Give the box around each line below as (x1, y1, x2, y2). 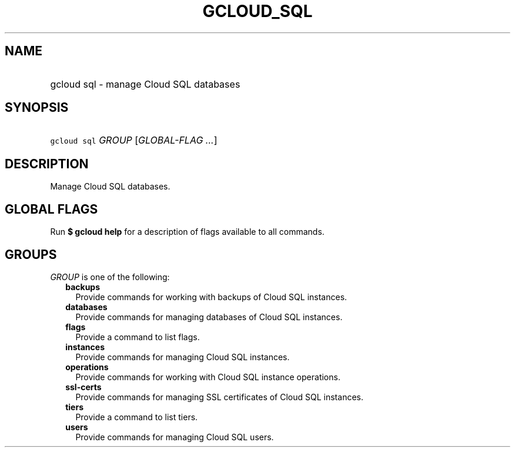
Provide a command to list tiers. (75, 411, 198, 422)
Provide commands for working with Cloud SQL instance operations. (75, 371, 340, 382)
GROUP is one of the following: (50, 271, 170, 282)
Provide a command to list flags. (75, 331, 200, 342)
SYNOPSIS (5, 100, 69, 115)
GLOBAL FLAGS (5, 201, 98, 217)
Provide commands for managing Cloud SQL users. (75, 431, 274, 442)
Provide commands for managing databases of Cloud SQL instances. (75, 311, 343, 322)
